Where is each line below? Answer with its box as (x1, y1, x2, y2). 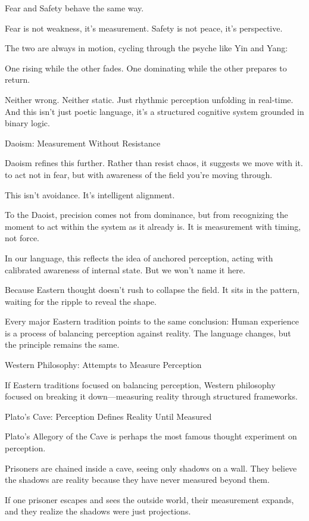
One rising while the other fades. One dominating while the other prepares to (5, 61, 287, 74)
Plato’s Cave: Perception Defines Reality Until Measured (5, 410, 212, 422)
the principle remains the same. (5, 338, 120, 351)
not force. (5, 232, 39, 244)
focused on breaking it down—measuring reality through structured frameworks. (5, 390, 298, 403)
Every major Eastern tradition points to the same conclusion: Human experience (5, 315, 299, 327)
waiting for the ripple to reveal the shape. (5, 295, 157, 307)
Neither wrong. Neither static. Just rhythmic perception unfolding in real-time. (5, 93, 294, 105)
